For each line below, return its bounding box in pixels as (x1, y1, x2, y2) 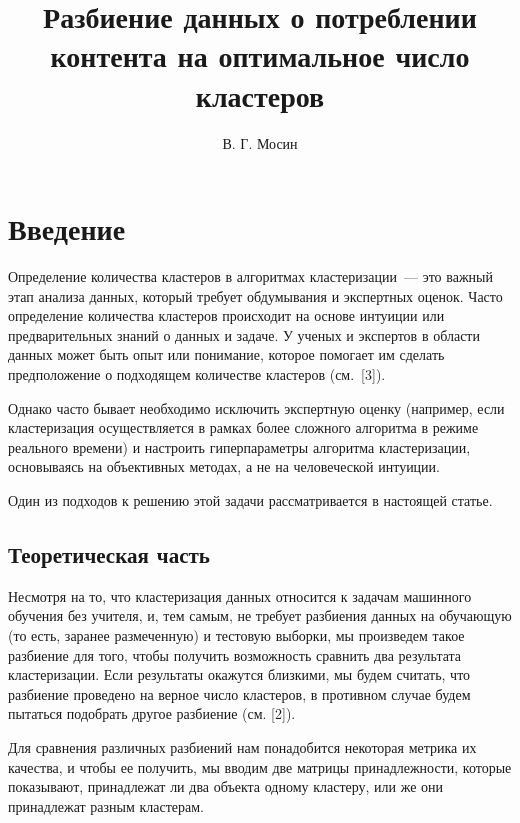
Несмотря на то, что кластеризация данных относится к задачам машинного (8, 585, 472, 606)
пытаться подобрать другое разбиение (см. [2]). (8, 703, 296, 724)
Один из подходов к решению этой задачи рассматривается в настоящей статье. (8, 489, 493, 510)
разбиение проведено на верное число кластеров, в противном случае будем (8, 683, 471, 704)
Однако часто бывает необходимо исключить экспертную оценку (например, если (8, 397, 505, 418)
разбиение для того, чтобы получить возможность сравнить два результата (8, 644, 462, 665)
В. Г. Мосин (222, 132, 298, 153)
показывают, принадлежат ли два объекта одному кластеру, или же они (8, 776, 444, 797)
